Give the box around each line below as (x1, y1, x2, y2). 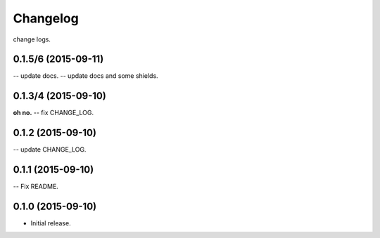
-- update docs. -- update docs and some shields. (13, 72, 158, 80)
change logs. (13, 35, 51, 44)
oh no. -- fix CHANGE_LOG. (13, 109, 94, 117)
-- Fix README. (13, 183, 59, 191)
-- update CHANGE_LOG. (13, 145, 87, 154)
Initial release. (30, 219, 71, 227)
